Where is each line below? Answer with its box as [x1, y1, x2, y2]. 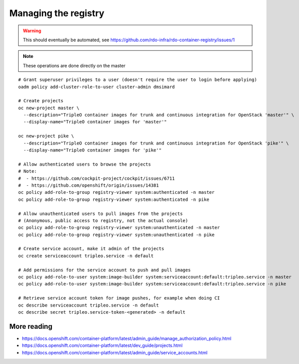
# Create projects [18, 98, 64, 104]
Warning [23, 28, 41, 34]
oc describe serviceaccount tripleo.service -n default [18, 302, 159, 308]
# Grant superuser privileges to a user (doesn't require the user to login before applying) [18, 77, 257, 83]
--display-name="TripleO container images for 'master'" [23, 119, 167, 125]
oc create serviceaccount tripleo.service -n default [18, 253, 154, 259]
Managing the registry [9, 8, 105, 19]
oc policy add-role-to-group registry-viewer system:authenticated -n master [18, 189, 215, 195]
